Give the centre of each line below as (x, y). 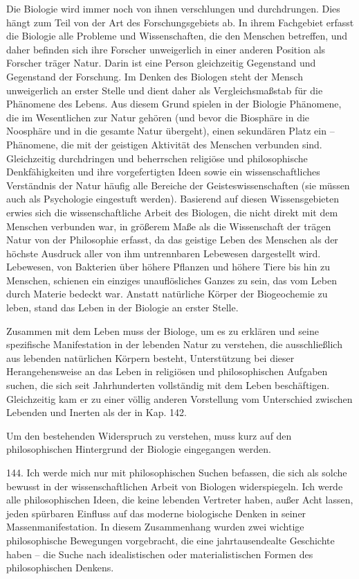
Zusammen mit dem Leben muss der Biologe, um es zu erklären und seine (163, 330)
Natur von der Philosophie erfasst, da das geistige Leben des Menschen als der (172, 240)
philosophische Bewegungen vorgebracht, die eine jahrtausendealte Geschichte (171, 540)
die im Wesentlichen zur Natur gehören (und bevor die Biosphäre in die (158, 117)
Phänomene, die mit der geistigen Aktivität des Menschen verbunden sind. (164, 144)
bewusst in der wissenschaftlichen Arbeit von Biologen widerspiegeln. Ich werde (175, 486)
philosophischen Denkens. (60, 568)
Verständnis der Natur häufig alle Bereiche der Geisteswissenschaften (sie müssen (178, 185)
